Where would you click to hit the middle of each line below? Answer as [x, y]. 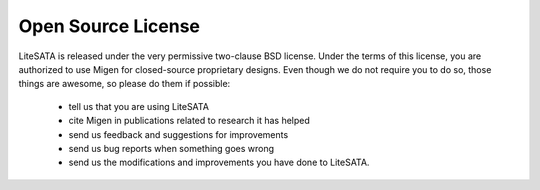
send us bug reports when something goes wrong [171, 148]
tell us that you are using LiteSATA [139, 106]
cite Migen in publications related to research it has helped [189, 121]
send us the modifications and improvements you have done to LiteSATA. [219, 162]
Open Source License [109, 26]
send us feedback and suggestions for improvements [178, 134]
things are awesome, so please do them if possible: [124, 84]
